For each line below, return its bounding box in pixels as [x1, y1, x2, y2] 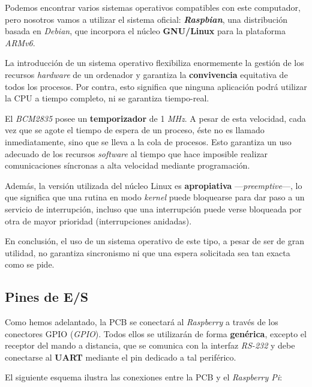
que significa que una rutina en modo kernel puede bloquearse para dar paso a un [5, 191, 305, 203]
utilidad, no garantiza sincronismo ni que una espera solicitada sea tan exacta [5, 246, 290, 259]
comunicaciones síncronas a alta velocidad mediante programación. [5, 159, 250, 172]
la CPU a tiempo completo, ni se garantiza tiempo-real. [5, 92, 209, 104]
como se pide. [5, 258, 55, 271]
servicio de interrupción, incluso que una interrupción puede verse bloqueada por [5, 202, 302, 215]
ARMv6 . [5, 36, 35, 49]
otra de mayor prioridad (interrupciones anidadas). [5, 214, 192, 227]
